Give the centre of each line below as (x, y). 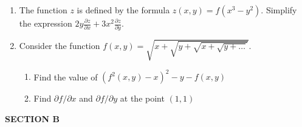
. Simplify (279, 10)
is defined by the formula (123, 10)
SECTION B (32, 118)
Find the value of (66, 77)
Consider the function (60, 46)
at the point (142, 98)
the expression (46, 23)
